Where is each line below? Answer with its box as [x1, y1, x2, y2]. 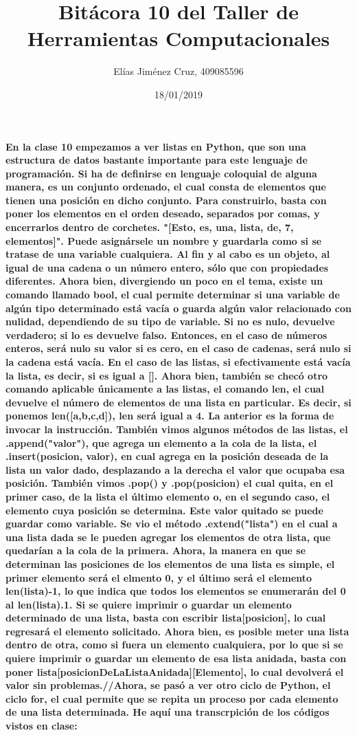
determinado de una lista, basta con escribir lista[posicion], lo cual [5, 611, 326, 625]
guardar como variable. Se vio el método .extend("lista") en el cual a [5, 516, 338, 531]
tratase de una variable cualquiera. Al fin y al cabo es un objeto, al [5, 247, 330, 261]
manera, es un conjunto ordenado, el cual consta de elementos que [5, 179, 326, 194]
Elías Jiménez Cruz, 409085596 [113, 64, 244, 78]
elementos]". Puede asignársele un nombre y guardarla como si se [5, 233, 322, 248]
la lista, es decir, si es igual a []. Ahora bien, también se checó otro [5, 368, 328, 382]
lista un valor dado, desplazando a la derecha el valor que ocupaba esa [5, 462, 345, 476]
